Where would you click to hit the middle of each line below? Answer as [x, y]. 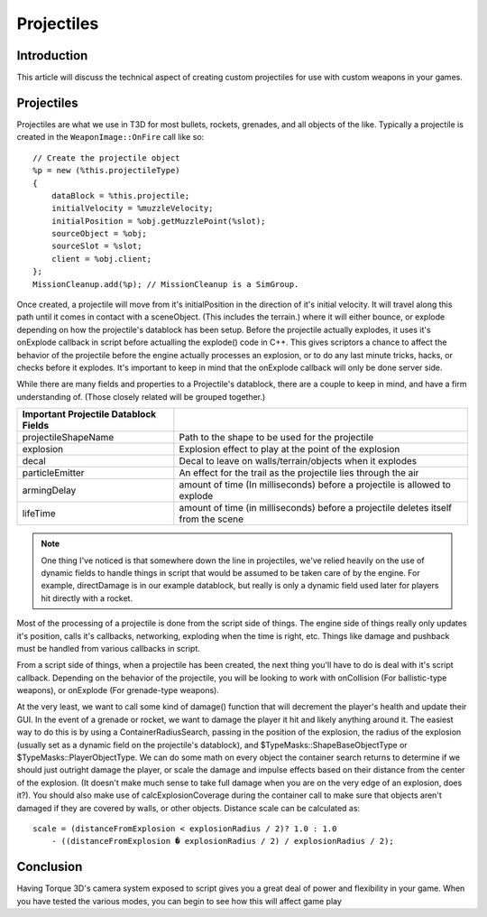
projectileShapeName [68, 438]
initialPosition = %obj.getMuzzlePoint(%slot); [158, 221]
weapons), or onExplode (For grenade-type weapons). [118, 690]
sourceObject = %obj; [99, 234]
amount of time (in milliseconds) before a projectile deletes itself [316, 508]
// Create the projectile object [106, 157]
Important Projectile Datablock [89, 414]
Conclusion [50, 867]
